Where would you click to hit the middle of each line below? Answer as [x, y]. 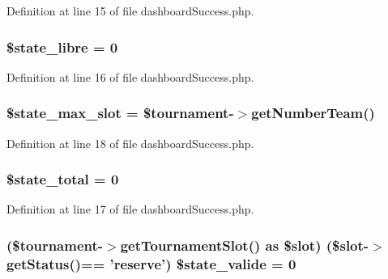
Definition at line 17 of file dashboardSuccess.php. [130, 209]
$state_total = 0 [63, 179]
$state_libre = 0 [62, 46]
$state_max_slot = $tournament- [120, 113]
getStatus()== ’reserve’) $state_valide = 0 [151, 263]
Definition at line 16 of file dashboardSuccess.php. [130, 76]
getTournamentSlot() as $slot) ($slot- [245, 245]
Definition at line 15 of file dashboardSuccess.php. [130, 11]
